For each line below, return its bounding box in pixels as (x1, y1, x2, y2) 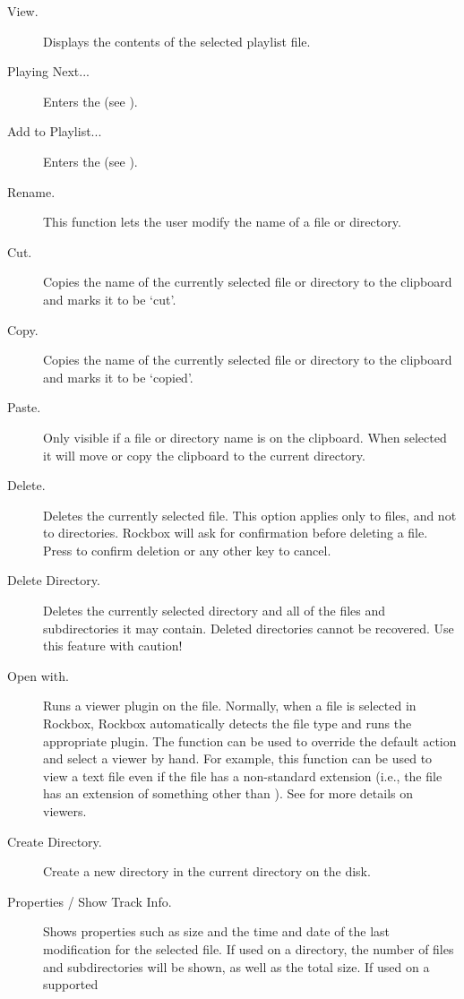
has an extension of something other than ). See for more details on (43, 784, 414, 803)
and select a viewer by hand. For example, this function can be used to (43, 749, 433, 768)
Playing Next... (7, 62, 90, 81)
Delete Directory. (7, 571, 100, 590)
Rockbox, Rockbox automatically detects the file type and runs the (43, 714, 412, 733)
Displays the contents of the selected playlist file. (43, 31, 311, 50)
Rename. (7, 182, 56, 201)
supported (43, 975, 99, 994)
